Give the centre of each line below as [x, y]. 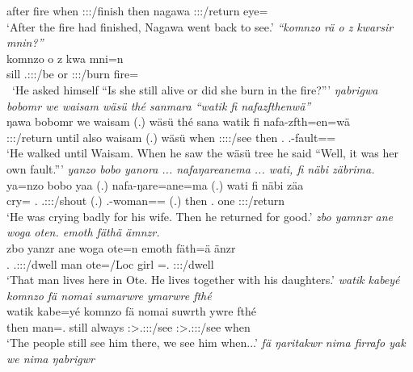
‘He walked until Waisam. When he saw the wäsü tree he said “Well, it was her [202, 153]
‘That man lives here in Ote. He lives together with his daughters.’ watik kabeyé [203, 280]
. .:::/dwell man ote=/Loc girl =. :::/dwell [110, 263]
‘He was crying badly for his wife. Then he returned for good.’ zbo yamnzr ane [200, 216]
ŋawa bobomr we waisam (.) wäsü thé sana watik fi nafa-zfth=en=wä [178, 121]
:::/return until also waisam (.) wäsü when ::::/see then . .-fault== [171, 137]
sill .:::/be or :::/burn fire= [73, 74]
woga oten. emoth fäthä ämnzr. [83, 232]
